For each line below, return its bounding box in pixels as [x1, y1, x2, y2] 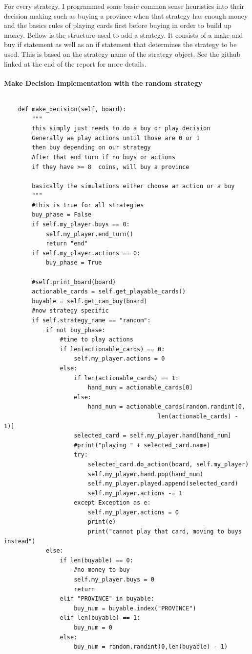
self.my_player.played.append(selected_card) [87, 480, 238, 487]
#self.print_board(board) [32, 278, 116, 286]
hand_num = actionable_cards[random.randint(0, [87, 403, 245, 411]
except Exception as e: [74, 499, 151, 507]
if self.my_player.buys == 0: [32, 221, 130, 228]
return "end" [45, 240, 88, 247]
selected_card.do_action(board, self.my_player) [87, 460, 249, 468]
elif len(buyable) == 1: [60, 614, 141, 622]
